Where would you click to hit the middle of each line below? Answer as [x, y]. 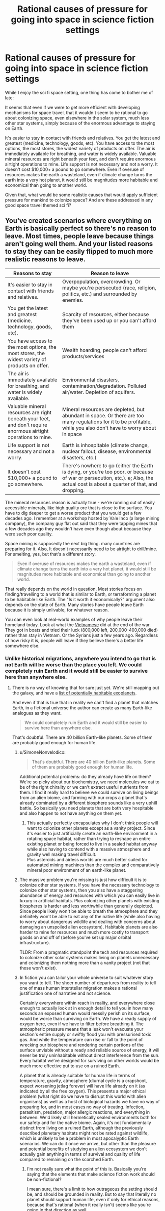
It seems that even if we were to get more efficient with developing [73, 107]
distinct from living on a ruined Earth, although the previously [81, 1128]
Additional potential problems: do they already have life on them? [85, 777]
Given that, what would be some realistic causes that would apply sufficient [82, 195]
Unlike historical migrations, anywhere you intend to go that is [81, 658]
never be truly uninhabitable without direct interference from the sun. [89, 1055]
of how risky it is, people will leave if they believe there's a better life [74, 640]
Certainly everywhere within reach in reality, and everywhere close [87, 1003]
